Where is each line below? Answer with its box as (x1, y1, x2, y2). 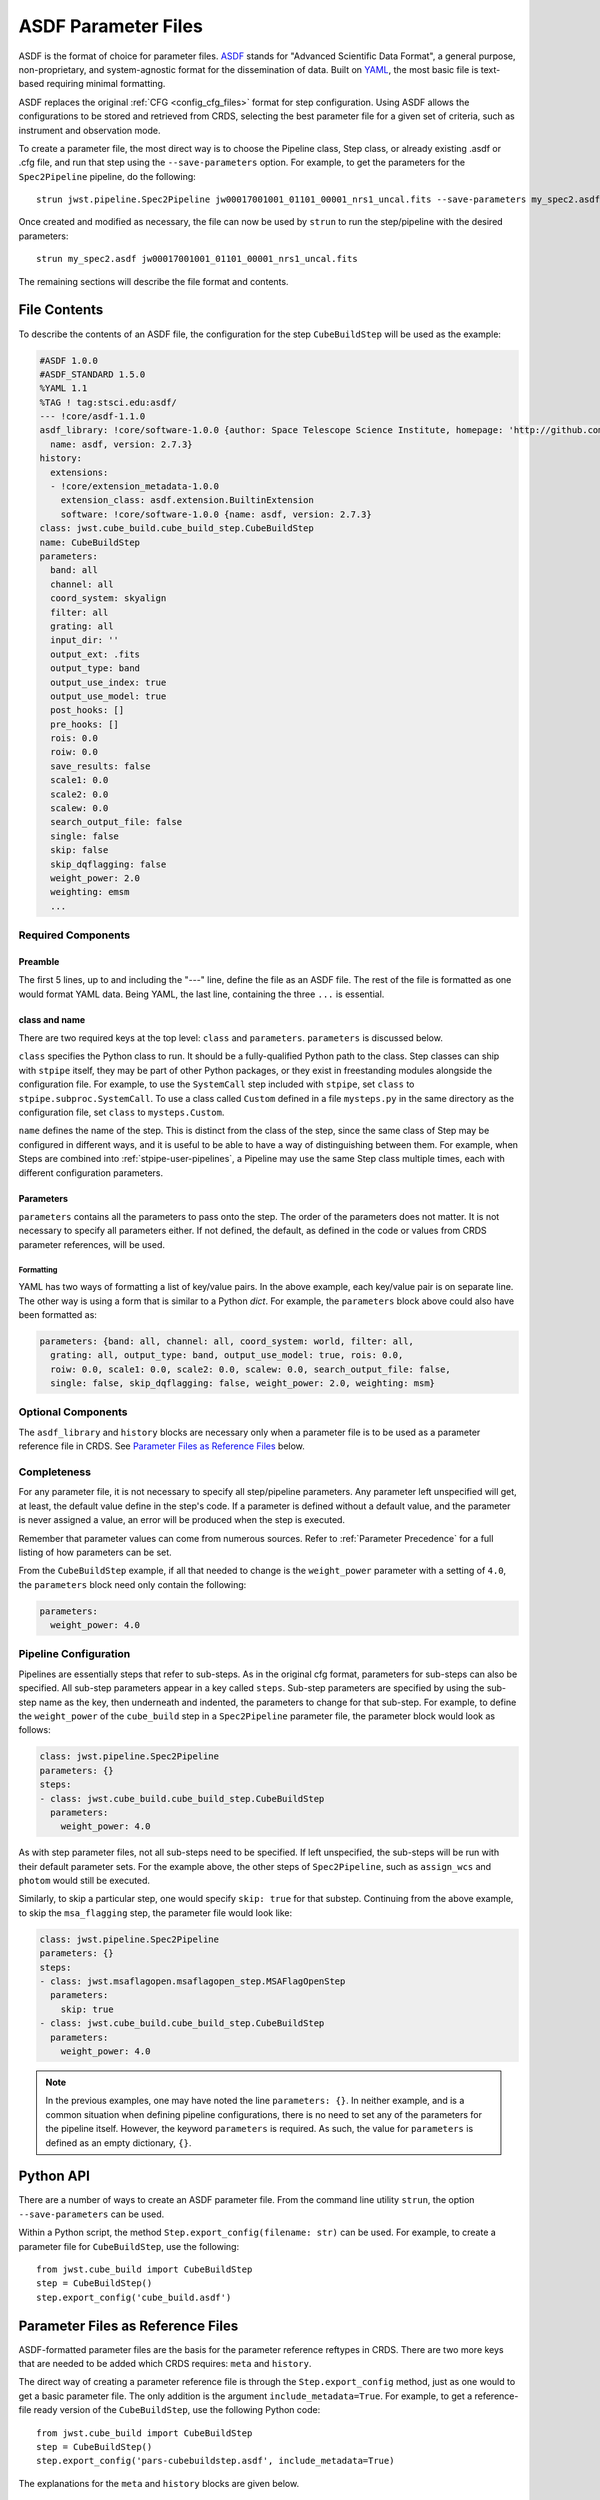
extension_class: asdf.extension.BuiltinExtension (60, 495, 314, 506)
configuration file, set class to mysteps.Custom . (18, 1106, 225, 1119)
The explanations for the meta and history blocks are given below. (18, 2477, 300, 2489)
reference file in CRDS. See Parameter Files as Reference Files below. (18, 1440, 305, 1452)
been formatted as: (18, 1308, 97, 1320)
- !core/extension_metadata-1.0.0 (50, 481, 220, 492)
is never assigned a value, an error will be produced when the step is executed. (18, 1514, 345, 1526)
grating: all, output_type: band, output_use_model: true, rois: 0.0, (50, 1350, 404, 1361)
